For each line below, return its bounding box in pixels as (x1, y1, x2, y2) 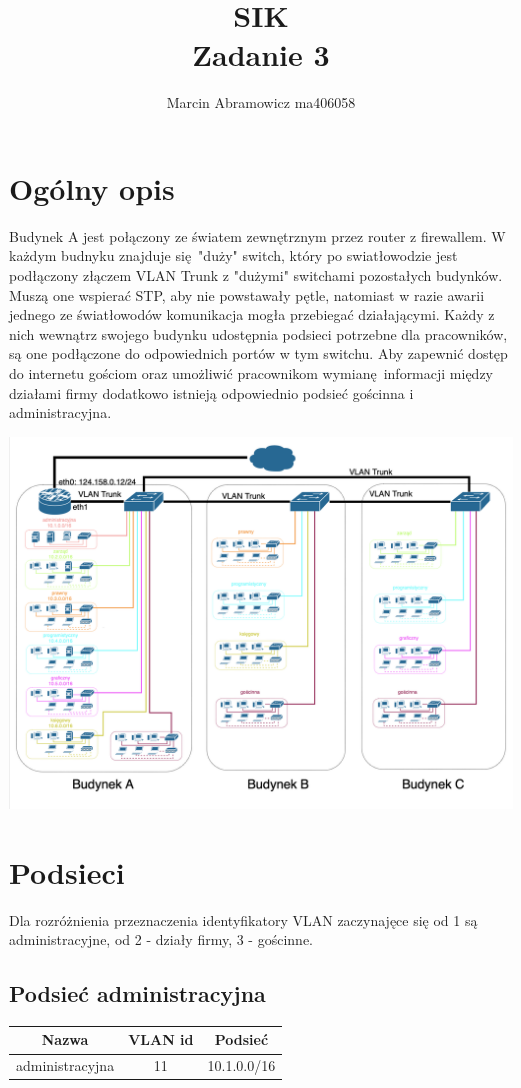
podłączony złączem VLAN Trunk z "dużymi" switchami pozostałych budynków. (9, 265, 503, 286)
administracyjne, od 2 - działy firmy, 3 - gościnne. (9, 929, 313, 950)
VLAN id (128, 1029, 194, 1050)
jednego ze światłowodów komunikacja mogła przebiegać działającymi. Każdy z (9, 304, 495, 325)
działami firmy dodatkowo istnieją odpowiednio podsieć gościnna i (9, 382, 414, 403)
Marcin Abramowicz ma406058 (166, 92, 356, 113)
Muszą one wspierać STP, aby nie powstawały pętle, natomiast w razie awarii (9, 284, 485, 305)
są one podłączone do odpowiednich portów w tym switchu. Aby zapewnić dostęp (9, 343, 508, 364)
